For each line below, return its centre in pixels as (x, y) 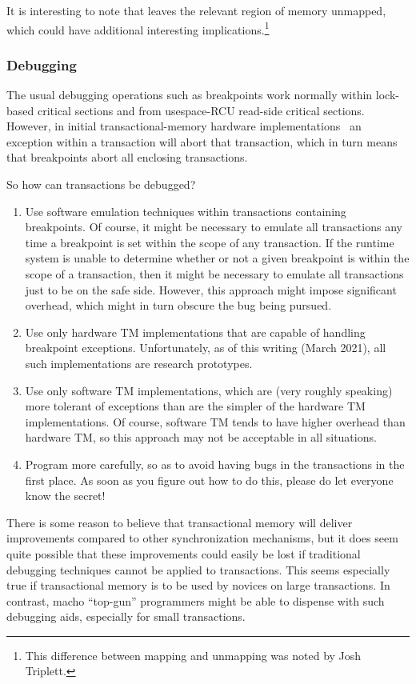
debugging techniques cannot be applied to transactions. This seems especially (198, 569)
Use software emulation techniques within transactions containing (186, 211)
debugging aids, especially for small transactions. (126, 616)
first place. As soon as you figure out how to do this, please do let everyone (209, 480)
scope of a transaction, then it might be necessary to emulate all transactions (214, 274)
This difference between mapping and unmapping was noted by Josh (193, 655)
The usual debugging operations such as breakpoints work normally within (190, 95)
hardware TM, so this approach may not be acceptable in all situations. (201, 437)
